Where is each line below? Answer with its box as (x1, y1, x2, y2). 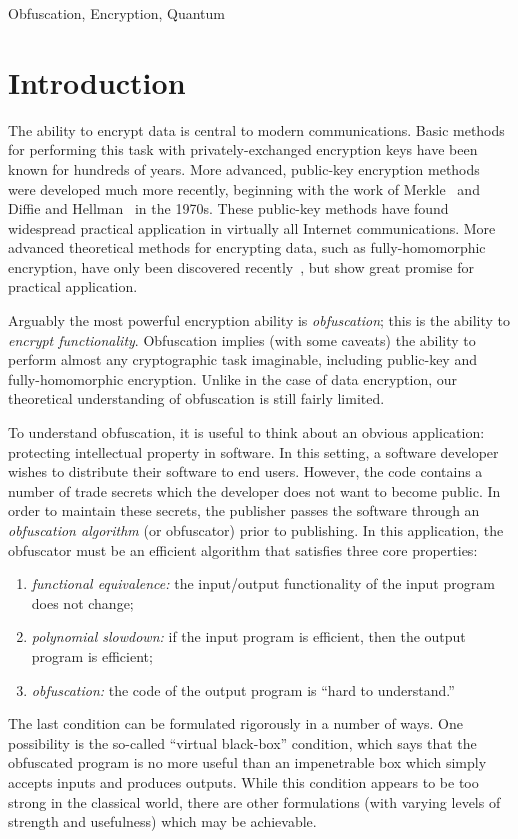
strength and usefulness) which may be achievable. (8, 811, 317, 832)
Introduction (8, 61, 186, 102)
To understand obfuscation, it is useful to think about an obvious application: (8, 422, 485, 443)
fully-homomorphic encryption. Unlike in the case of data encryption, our (8, 368, 458, 389)
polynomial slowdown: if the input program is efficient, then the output (31, 626, 466, 647)
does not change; (31, 592, 134, 613)
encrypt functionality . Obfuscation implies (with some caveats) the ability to (8, 329, 476, 350)
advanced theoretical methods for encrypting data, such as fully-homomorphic (8, 237, 486, 258)
